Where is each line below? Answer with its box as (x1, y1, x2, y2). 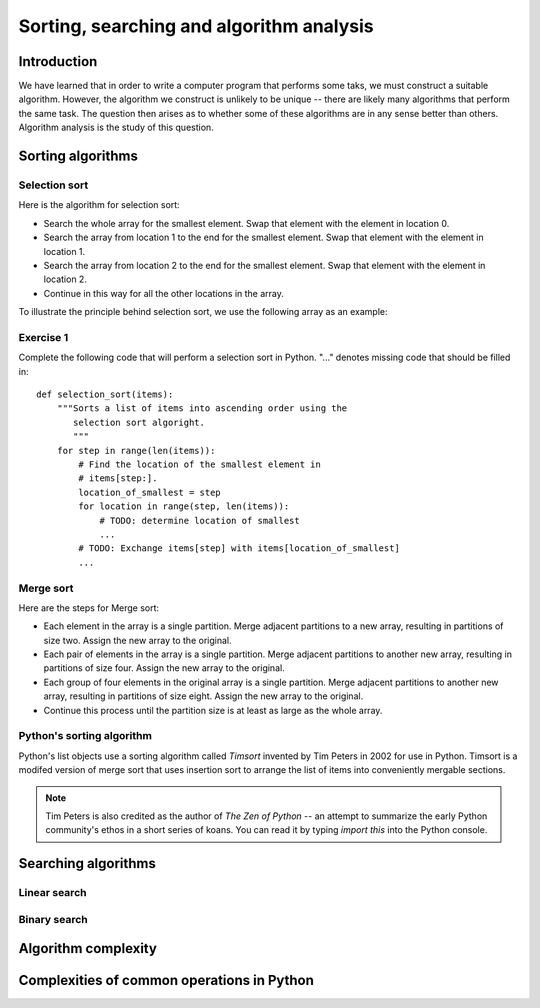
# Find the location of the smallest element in (78, 459, 322, 470)
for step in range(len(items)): (56, 445, 216, 456)
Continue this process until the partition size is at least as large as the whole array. (43, 704, 383, 716)
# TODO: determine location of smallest (99, 515, 300, 526)
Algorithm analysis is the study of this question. (18, 121, 214, 134)
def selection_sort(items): (36, 389, 174, 400)
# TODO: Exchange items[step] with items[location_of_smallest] (78, 543, 400, 554)
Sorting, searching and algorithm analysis (18, 15, 374, 37)
